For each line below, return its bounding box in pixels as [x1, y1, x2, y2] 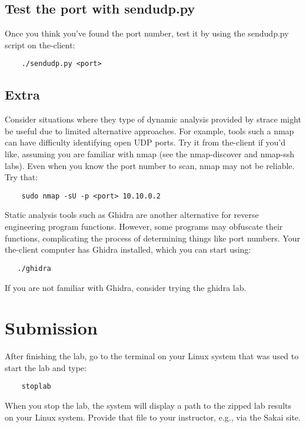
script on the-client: [5, 38, 75, 51]
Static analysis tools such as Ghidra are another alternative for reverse [5, 208, 259, 221]
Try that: [5, 171, 38, 183]
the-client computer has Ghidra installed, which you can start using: [5, 243, 251, 256]
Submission [5, 316, 98, 340]
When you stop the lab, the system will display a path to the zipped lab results [5, 399, 292, 412]
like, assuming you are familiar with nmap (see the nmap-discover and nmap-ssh [5, 148, 295, 160]
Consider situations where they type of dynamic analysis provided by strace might [5, 113, 301, 125]
